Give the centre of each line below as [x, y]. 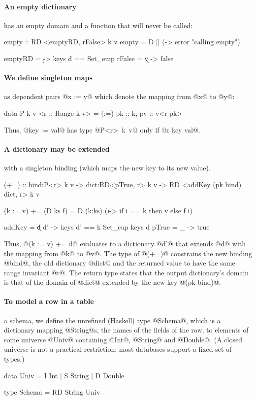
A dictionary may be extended [57, 149]
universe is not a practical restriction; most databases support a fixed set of [118, 349]
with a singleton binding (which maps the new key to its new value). [107, 167]
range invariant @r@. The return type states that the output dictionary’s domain [127, 272]
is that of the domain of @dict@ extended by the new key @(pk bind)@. [112, 282]
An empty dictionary [40, 6]
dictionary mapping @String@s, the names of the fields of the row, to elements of [126, 330]
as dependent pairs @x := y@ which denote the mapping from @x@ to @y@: [119, 96]
